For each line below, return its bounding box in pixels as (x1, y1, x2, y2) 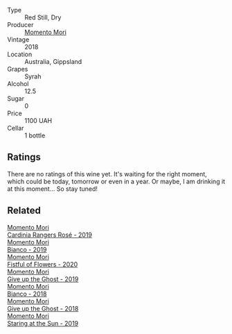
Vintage (7, 35, 30, 44)
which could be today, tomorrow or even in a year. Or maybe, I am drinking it (7, 177, 226, 185)
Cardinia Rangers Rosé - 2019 (7, 231, 92, 239)
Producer (7, 21, 34, 28)
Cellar (7, 124, 24, 132)
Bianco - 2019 (7, 245, 47, 253)
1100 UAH (24, 117, 53, 124)
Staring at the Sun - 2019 (7, 319, 79, 327)
